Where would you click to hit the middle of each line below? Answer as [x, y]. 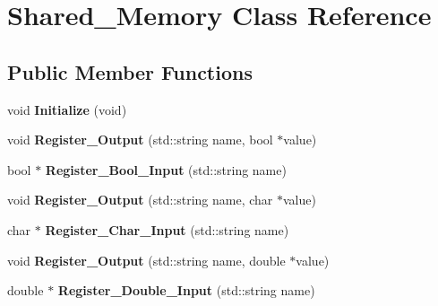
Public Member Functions [130, 71]
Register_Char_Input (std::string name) [167, 229]
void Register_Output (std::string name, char [140, 200]
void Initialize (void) [67, 109]
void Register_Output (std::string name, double [146, 260]
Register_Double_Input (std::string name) [186, 290]
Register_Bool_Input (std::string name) [166, 169]
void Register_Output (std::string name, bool [140, 140]
